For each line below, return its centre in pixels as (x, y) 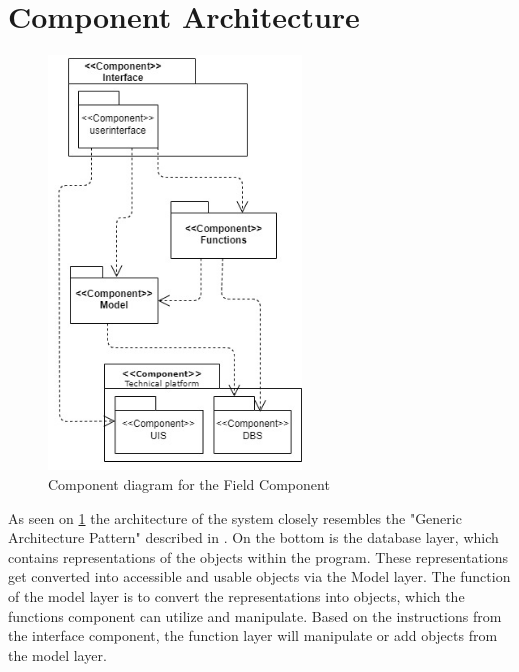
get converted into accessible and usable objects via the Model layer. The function (259, 576)
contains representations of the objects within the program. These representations (258, 556)
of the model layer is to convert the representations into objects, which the (236, 596)
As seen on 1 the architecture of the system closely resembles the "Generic (235, 517)
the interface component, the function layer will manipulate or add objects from (253, 635)
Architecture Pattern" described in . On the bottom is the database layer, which (253, 537)
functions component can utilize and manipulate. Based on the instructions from (255, 615)
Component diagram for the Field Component (189, 484)
